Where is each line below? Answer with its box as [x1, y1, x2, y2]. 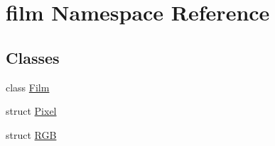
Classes [6, 46, 60, 68]
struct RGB [6, 127, 57, 142]
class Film [6, 79, 50, 94]
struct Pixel [6, 103, 57, 118]
